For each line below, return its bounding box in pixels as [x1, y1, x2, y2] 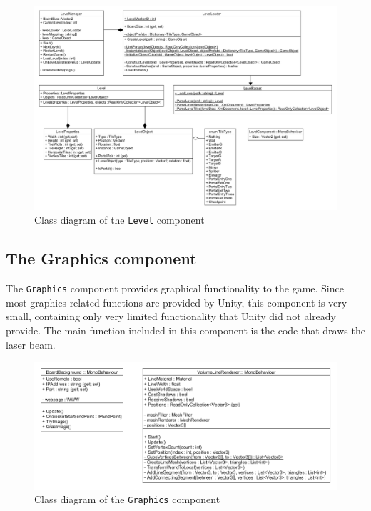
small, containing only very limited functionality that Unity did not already [6, 309, 337, 324]
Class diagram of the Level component [34, 212, 205, 227]
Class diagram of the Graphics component [34, 492, 220, 507]
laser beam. [6, 337, 56, 352]
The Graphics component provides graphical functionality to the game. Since [6, 281, 344, 296]
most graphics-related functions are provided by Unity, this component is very [6, 294, 347, 309]
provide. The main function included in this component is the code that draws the [6, 323, 365, 337]
